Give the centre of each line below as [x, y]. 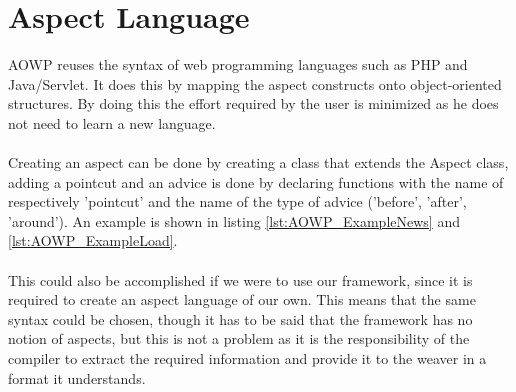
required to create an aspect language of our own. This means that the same [242, 299]
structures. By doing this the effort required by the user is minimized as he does [253, 103]
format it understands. [77, 377]
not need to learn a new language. [112, 122]
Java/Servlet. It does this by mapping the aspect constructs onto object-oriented [255, 83]
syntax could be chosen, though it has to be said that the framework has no [240, 318]
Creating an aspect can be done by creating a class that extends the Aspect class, [258, 162]
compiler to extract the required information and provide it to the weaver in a [247, 358]
